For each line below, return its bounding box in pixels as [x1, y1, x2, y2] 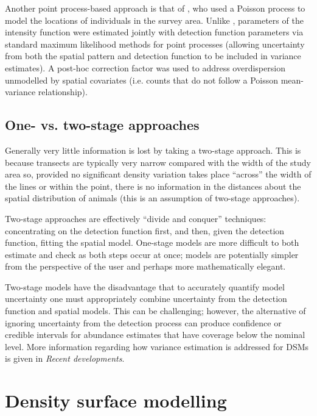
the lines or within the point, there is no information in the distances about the [5, 179, 301, 192]
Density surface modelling [5, 388, 227, 413]
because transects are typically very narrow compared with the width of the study [5, 156, 311, 168]
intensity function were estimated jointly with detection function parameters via [5, 26, 304, 38]
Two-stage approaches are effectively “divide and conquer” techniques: [5, 212, 266, 224]
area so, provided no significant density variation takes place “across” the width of [5, 168, 312, 181]
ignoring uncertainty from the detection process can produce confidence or [5, 316, 282, 329]
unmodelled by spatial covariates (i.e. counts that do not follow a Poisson [5, 73, 279, 86]
